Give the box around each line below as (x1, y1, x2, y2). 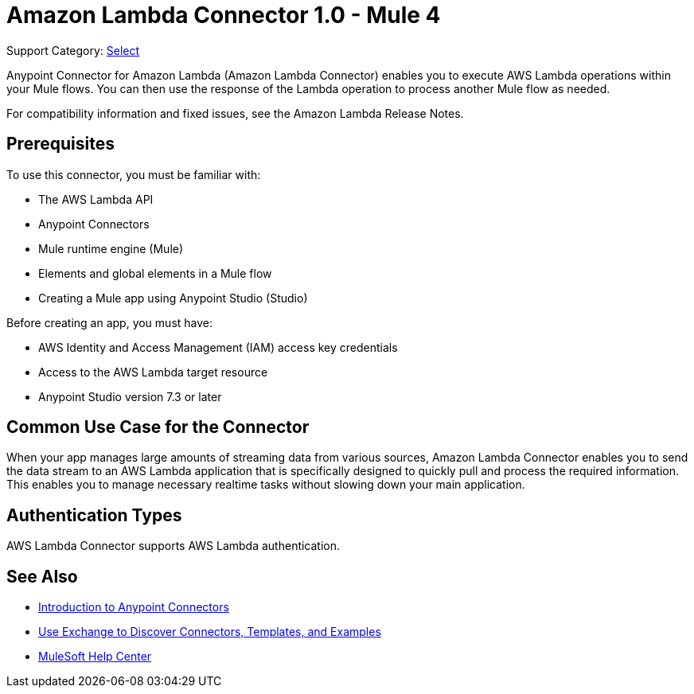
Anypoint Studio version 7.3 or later (38, 389, 222, 404)
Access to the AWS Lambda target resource (38, 365, 268, 379)
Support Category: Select (6, 43, 140, 57)
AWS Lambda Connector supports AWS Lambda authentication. (6, 539, 341, 553)
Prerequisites (6, 134, 115, 154)
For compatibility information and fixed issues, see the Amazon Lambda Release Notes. (6, 106, 464, 120)
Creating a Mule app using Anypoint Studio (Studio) (38, 290, 308, 305)
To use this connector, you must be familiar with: (6, 167, 261, 181)
